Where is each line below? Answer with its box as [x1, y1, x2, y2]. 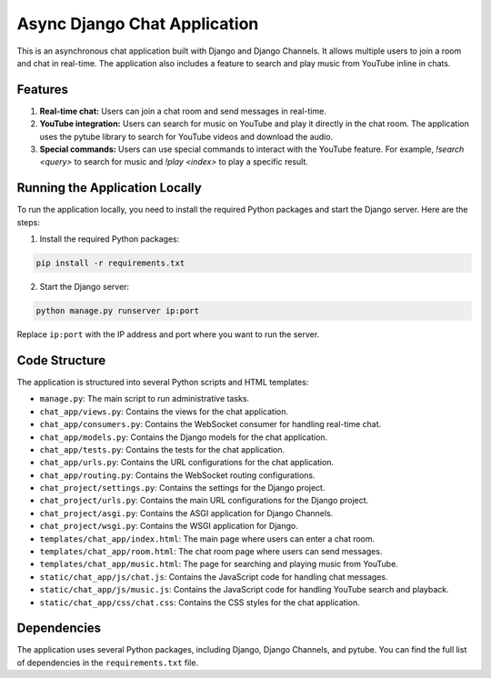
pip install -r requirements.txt [35, 258, 185, 268]
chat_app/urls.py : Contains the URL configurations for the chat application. [39, 457, 335, 468]
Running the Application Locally [16, 180, 202, 195]
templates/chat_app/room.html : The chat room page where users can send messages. [39, 546, 383, 557]
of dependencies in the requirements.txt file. [16, 657, 199, 668]
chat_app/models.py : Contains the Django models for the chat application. [39, 432, 328, 443]
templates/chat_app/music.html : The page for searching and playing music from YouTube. [39, 559, 399, 570]
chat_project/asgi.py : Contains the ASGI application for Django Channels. [39, 507, 334, 518]
